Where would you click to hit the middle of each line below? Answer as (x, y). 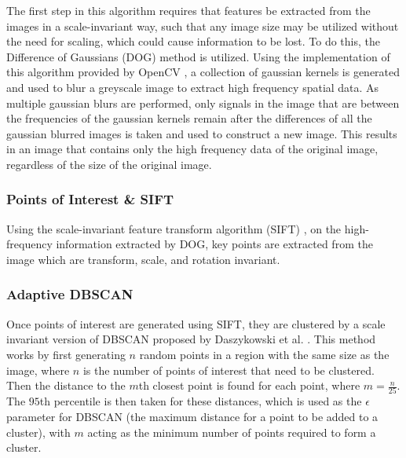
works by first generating (66, 354)
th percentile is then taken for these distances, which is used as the (201, 401)
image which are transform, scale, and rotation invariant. (143, 259)
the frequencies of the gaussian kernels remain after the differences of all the (189, 118)
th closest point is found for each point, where (249, 385)
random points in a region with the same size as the (264, 354)
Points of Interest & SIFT (90, 199)
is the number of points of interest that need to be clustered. (229, 370)
